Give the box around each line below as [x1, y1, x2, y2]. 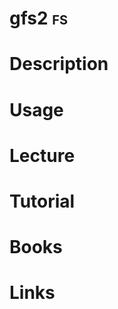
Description [9, 53, 109, 76]
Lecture [9, 144, 76, 167]
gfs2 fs [9, 7, 69, 30]
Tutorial [9, 190, 76, 212]
